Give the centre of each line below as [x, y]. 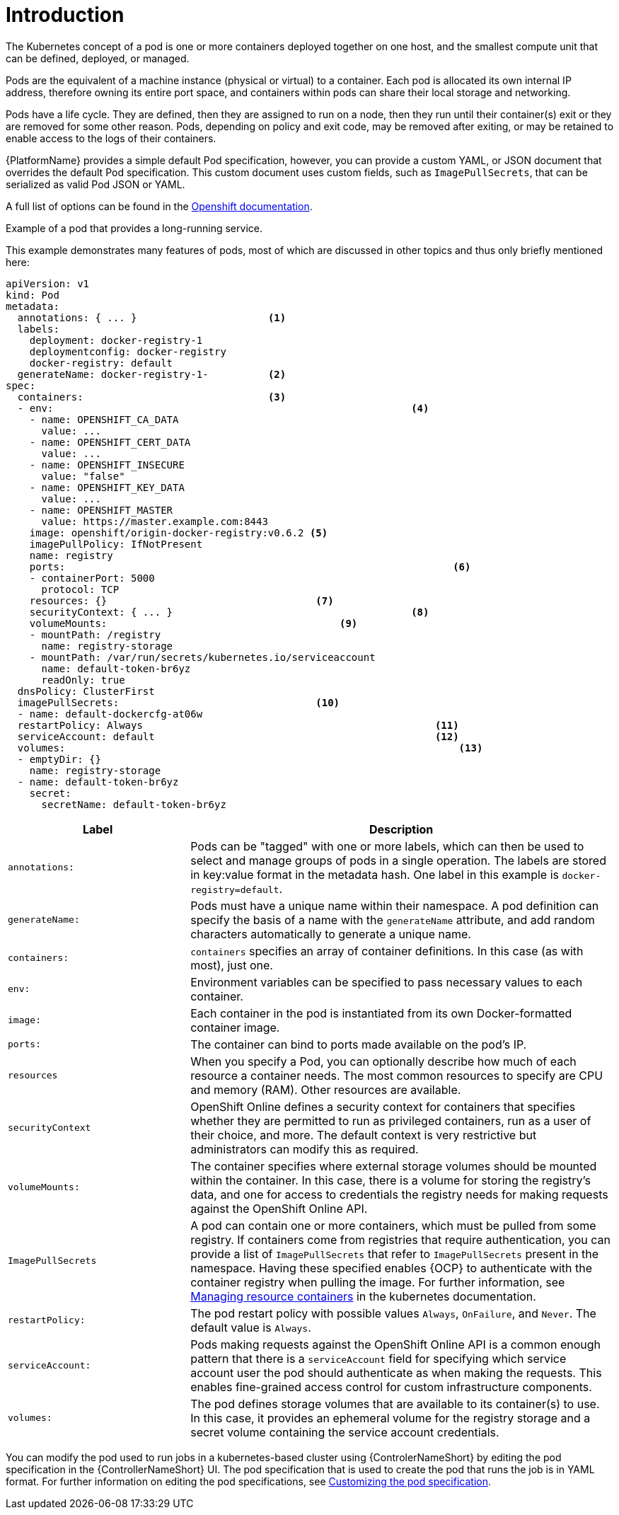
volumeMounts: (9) [193, 623]
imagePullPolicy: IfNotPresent [116, 544]
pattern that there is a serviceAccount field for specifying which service [378, 1358]
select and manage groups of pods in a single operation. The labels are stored [398, 860]
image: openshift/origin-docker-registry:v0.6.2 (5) [179, 532]
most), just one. [232, 965]
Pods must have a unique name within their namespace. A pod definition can [395, 905]
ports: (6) [250, 566]
